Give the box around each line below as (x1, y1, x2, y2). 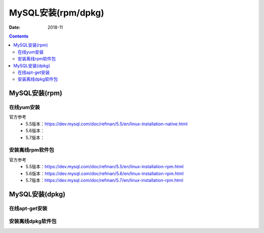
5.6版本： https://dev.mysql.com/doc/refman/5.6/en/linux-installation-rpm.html (25, 171, 184, 176)
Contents (9, 33, 29, 39)
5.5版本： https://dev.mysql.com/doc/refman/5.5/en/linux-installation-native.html (25, 121, 188, 127)
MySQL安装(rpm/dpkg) (9, 7, 105, 18)
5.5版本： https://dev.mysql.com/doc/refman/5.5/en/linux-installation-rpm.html (25, 164, 184, 170)
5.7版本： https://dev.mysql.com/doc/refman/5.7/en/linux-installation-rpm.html (25, 177, 183, 183)
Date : (9, 24, 21, 30)
